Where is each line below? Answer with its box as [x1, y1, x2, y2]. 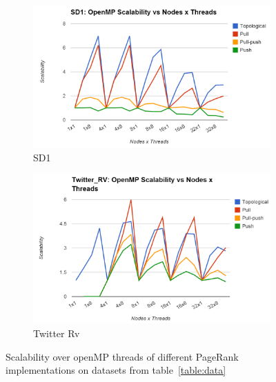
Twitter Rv [33, 326, 80, 341]
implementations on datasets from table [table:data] [6, 363, 226, 377]
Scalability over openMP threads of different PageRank [6, 349, 239, 363]
